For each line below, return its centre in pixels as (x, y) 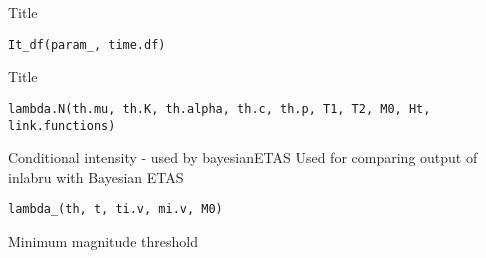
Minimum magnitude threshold (103, 241)
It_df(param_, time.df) (87, 44)
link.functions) (62, 125)
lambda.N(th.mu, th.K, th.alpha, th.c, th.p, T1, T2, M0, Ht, (219, 108)
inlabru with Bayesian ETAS (96, 176)
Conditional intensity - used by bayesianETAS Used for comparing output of (243, 157)
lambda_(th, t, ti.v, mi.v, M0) (115, 209)
